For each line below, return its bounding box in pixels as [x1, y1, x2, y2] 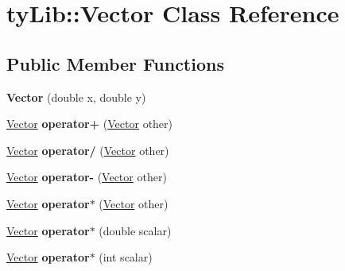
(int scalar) [99, 249, 153, 265]
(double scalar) [99, 222, 172, 238]
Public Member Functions [6, 51, 224, 75]
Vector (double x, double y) [6, 88, 146, 105]
